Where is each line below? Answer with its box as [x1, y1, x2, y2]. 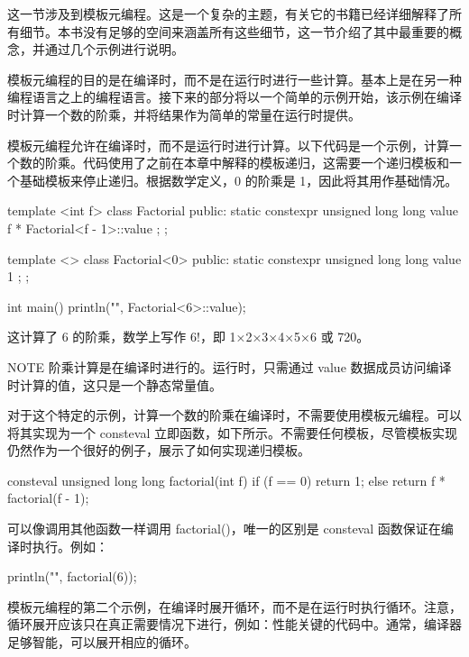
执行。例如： [32, 536, 108, 555]
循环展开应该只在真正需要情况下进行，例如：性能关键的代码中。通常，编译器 [7, 615, 462, 634]
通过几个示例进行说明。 [44, 40, 184, 59]
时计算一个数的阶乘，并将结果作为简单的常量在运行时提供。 [7, 105, 361, 123]
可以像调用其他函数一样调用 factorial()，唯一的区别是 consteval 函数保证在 [7, 519, 441, 538]
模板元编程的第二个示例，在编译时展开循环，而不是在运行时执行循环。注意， [7, 597, 462, 616]
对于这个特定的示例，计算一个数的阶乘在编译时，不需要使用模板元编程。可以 [7, 406, 462, 424]
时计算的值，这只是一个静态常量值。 [7, 375, 222, 394]
